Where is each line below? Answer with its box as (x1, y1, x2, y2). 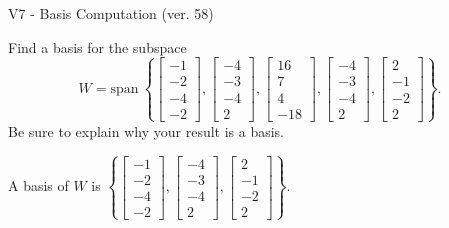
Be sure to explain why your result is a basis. (8, 120, 285, 141)
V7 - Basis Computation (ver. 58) (8, 3, 214, 23)
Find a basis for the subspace (8, 36, 187, 57)
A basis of (8, 175, 69, 196)
